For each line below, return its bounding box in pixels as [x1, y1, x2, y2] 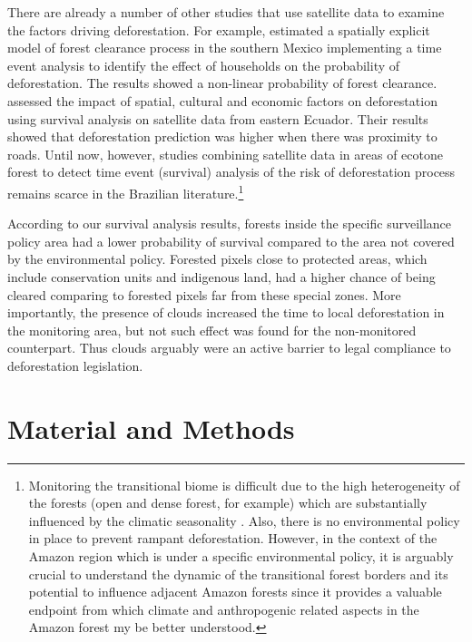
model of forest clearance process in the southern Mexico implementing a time [7, 38, 442, 57]
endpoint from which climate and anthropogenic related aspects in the [28, 599, 419, 618]
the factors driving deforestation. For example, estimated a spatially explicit [7, 20, 430, 39]
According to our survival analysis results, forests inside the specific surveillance [7, 214, 452, 233]
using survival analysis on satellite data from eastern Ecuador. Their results [7, 109, 428, 128]
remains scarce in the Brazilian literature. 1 [7, 180, 244, 202]
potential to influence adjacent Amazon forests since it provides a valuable [28, 582, 442, 601]
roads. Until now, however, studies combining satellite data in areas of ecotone [7, 144, 443, 163]
